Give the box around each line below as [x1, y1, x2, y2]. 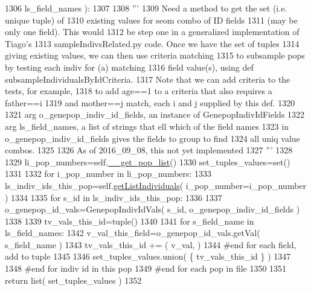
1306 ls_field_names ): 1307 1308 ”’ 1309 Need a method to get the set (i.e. [5, 2, 287, 14]
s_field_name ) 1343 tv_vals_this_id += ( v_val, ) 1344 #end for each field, [5, 238, 297, 251]
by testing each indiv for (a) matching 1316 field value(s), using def [5, 60, 254, 73]
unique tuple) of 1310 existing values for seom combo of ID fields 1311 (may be [5, 13, 298, 26]
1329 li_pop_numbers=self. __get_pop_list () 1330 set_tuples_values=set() [5, 155, 290, 168]
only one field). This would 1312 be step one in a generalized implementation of [5, 25, 300, 38]
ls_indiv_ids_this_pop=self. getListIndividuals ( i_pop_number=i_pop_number [5, 179, 307, 191]
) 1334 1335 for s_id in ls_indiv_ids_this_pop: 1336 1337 [5, 191, 222, 203]
